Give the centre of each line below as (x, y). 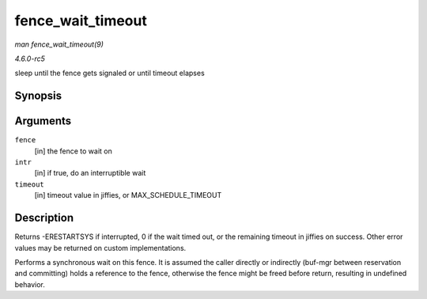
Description (44, 218)
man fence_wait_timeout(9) (59, 44)
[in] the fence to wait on (73, 151)
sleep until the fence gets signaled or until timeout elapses (110, 73)
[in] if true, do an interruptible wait (90, 173)
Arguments (43, 121)
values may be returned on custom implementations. (100, 248)
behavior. (30, 284)
